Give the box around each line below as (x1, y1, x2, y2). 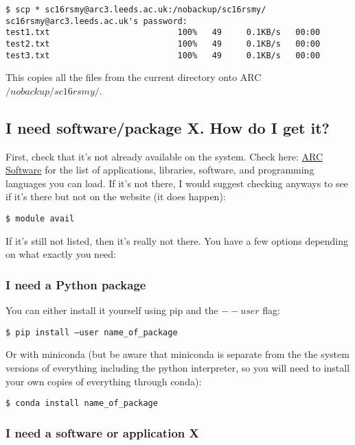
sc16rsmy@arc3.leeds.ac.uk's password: (5, 16, 187, 26)
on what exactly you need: (5, 247, 116, 261)
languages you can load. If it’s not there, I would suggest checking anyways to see (5, 176, 348, 190)
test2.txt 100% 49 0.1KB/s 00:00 (5, 38, 321, 49)
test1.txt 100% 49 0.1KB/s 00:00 (5, 27, 321, 38)
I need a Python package (5, 276, 146, 293)
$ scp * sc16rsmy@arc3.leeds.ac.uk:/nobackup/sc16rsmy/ (5, 5, 266, 14)
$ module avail (5, 214, 75, 224)
